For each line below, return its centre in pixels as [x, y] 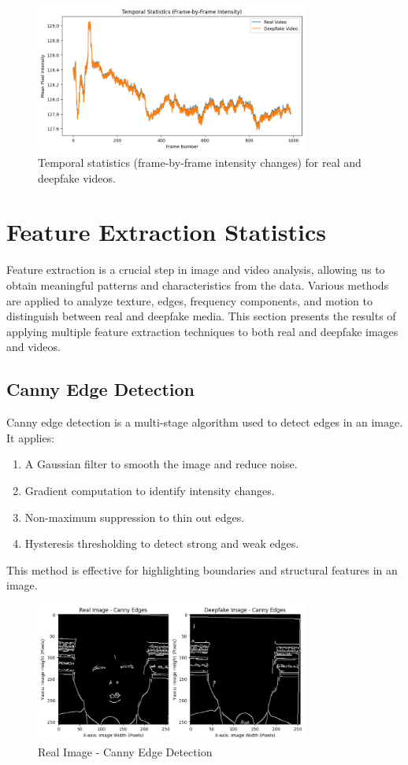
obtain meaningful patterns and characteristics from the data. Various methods [198, 285]
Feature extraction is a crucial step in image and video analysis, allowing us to [196, 270]
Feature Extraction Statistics [166, 232]
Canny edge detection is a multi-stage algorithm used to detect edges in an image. [205, 422]
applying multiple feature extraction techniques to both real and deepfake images [202, 331]
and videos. [33, 347]
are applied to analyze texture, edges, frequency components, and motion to [189, 300]
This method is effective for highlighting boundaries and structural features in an [202, 569]
